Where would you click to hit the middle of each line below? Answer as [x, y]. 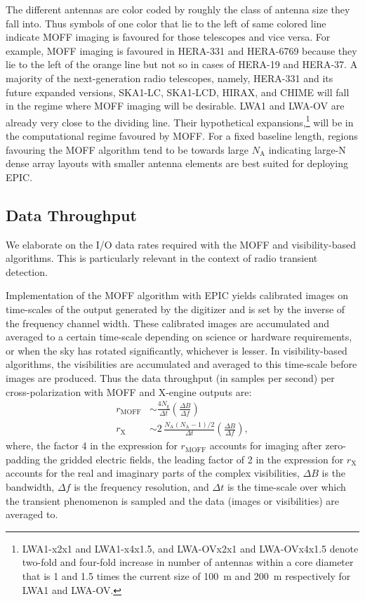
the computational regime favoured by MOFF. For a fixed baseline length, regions [182, 136]
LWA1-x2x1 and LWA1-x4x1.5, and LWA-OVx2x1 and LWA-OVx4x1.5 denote [190, 548]
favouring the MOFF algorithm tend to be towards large [127, 149]
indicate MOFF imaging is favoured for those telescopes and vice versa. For [168, 37]
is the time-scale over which [286, 487]
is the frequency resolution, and [141, 487]
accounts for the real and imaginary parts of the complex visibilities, [153, 473]
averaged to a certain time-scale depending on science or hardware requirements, [179, 337]
